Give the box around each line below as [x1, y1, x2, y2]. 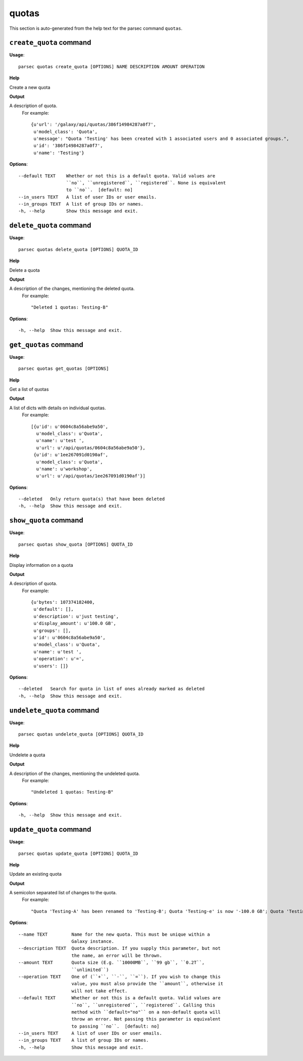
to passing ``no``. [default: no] [71, 1023, 160, 1029]
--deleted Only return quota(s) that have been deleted [18, 496, 165, 502]
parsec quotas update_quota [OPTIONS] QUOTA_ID [18, 850, 138, 856]
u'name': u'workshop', [36, 466, 92, 472]
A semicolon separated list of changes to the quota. [9, 890, 117, 896]
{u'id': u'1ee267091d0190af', [33, 452, 109, 458]
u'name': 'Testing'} [33, 150, 84, 156]
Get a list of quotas [9, 386, 49, 392]
